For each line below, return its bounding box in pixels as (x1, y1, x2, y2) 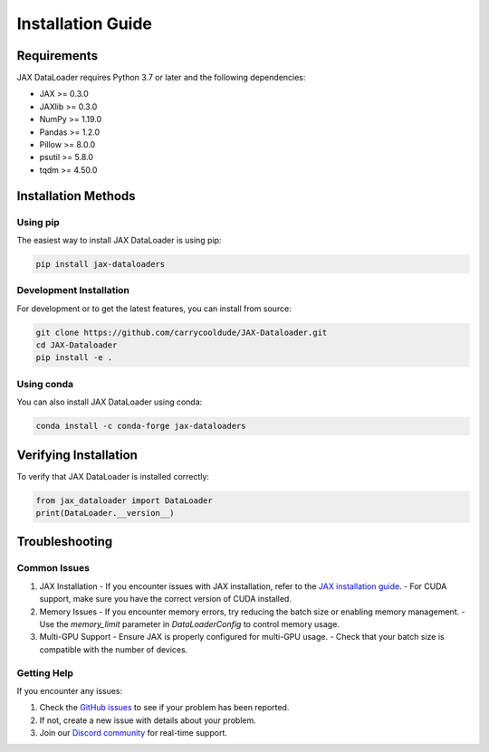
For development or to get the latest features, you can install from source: (16, 303, 292, 314)
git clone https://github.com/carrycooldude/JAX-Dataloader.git (35, 327, 328, 338)
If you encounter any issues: (16, 685, 123, 696)
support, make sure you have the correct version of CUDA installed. (39, 594, 292, 604)
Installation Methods (16, 188, 136, 204)
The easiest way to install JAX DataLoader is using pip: (16, 234, 222, 245)
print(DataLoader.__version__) (35, 508, 176, 519)
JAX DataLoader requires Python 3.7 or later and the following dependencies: (16, 72, 306, 83)
